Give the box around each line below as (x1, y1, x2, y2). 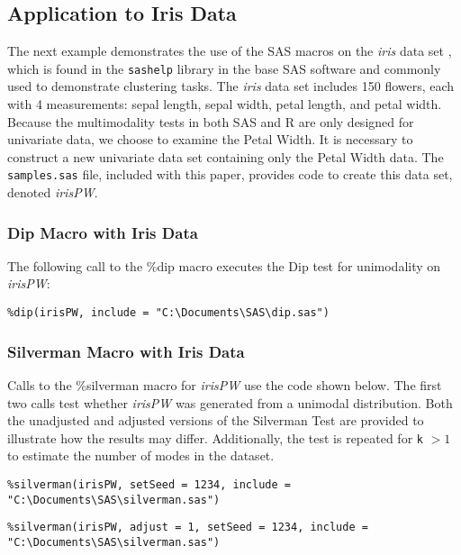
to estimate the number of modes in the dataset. (7, 446, 275, 465)
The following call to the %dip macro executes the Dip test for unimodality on (7, 256, 441, 275)
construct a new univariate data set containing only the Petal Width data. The (7, 147, 444, 166)
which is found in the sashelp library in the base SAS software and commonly (7, 59, 441, 77)
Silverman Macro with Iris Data (7, 340, 245, 362)
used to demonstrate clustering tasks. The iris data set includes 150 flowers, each (7, 77, 455, 96)
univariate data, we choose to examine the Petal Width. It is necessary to (7, 130, 413, 149)
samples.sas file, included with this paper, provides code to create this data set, (7, 165, 453, 184)
